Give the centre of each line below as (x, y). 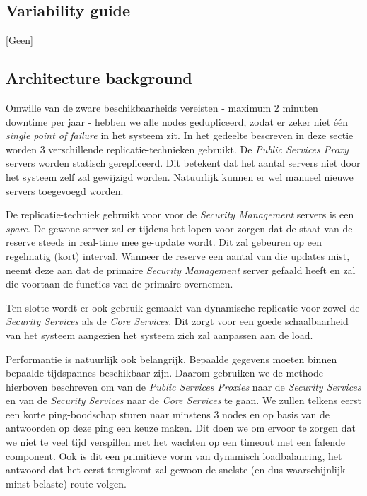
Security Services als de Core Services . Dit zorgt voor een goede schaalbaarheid (177, 321)
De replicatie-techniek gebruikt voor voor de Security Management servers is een (180, 214)
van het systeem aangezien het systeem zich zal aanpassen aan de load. (159, 335)
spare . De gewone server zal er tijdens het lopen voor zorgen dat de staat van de (179, 228)
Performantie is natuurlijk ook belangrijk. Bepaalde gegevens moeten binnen (171, 359)
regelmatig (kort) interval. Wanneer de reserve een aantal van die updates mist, (178, 255)
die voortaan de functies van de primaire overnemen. (120, 284)
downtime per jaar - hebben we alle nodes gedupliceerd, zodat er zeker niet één (177, 121)
